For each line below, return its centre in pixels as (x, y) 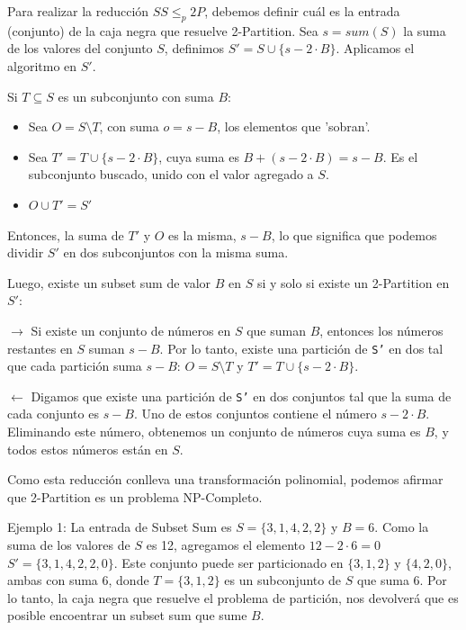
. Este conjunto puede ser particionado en (229, 562)
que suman (276, 330)
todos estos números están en (88, 449)
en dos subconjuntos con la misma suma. (176, 252)
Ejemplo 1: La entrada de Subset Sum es (120, 527)
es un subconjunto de (282, 580)
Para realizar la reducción (78, 11)
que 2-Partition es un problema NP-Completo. (135, 496)
